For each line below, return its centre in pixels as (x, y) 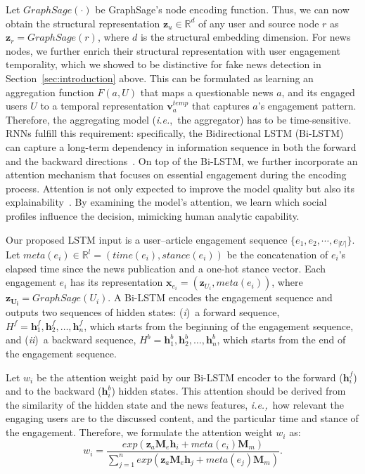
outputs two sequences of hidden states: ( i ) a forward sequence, (143, 312)
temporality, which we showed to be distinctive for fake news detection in (164, 64)
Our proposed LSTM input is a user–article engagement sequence (147, 239)
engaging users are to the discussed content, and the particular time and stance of (182, 418)
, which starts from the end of (281, 340)
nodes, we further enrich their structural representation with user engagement (173, 50)
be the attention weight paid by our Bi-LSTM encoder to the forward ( (190, 377)
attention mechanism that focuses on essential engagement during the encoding (176, 175)
